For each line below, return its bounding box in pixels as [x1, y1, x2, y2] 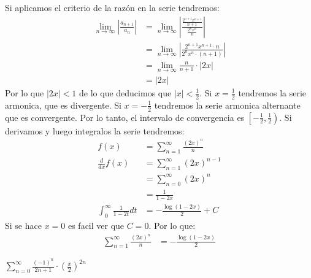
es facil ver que [67, 219, 125, 232]
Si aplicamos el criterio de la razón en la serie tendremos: [5, 1, 220, 14]
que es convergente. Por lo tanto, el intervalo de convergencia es [5, 110, 245, 123]
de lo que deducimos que [79, 86, 172, 99]
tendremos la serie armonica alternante [154, 98, 301, 111]
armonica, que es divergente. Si [5, 98, 121, 111]
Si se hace [5, 219, 42, 232]
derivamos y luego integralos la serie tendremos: [5, 124, 185, 137]
